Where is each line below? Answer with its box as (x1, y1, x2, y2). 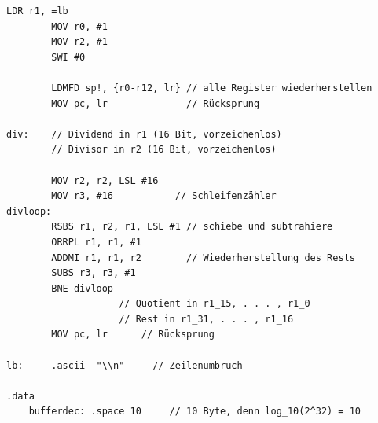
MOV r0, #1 (51, 20, 108, 32)
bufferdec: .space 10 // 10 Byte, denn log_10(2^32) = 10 (28, 406, 361, 417)
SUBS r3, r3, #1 (51, 267, 136, 279)
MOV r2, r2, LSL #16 (51, 175, 159, 186)
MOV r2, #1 (51, 36, 108, 48)
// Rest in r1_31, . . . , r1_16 (119, 313, 294, 325)
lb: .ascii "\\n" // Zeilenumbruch (6, 359, 243, 371)
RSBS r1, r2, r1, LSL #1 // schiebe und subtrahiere (51, 221, 333, 233)
